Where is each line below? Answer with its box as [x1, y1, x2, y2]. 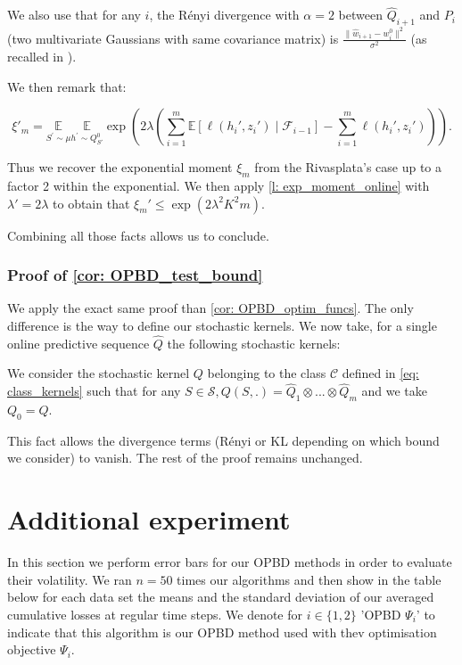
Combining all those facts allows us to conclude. [7, 226, 269, 244]
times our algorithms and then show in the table [177, 570, 441, 588]
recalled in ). [7, 47, 77, 66]
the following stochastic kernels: [167, 333, 341, 352]
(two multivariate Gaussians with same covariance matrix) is [7, 29, 339, 47]
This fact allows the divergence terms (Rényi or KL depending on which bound [7, 431, 440, 449]
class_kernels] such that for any [7, 382, 181, 400]
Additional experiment [7, 501, 291, 538]
